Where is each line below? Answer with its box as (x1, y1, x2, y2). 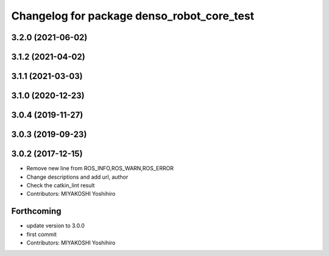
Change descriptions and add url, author (26, 173, 129, 181)
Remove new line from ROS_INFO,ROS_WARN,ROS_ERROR (26, 165, 174, 172)
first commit (26, 230, 57, 238)
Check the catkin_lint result (26, 181, 95, 189)
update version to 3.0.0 (26, 222, 85, 229)
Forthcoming (11, 206, 62, 216)
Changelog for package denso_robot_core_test (11, 9, 255, 22)
